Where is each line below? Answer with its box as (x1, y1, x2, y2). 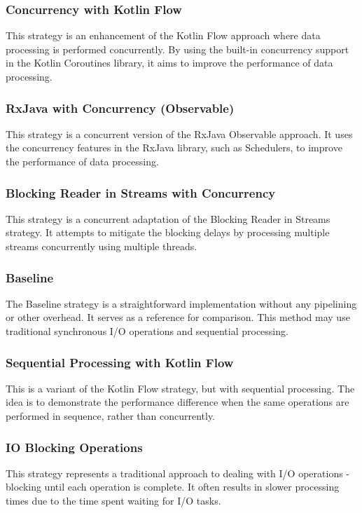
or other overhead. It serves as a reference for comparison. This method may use (6, 310, 350, 324)
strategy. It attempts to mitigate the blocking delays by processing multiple (6, 225, 330, 240)
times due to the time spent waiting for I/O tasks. (6, 493, 221, 507)
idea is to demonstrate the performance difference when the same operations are (6, 395, 349, 409)
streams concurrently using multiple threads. (6, 239, 197, 253)
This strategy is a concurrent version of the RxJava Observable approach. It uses (6, 126, 353, 141)
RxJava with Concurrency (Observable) (6, 99, 235, 116)
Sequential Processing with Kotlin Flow (6, 353, 234, 371)
